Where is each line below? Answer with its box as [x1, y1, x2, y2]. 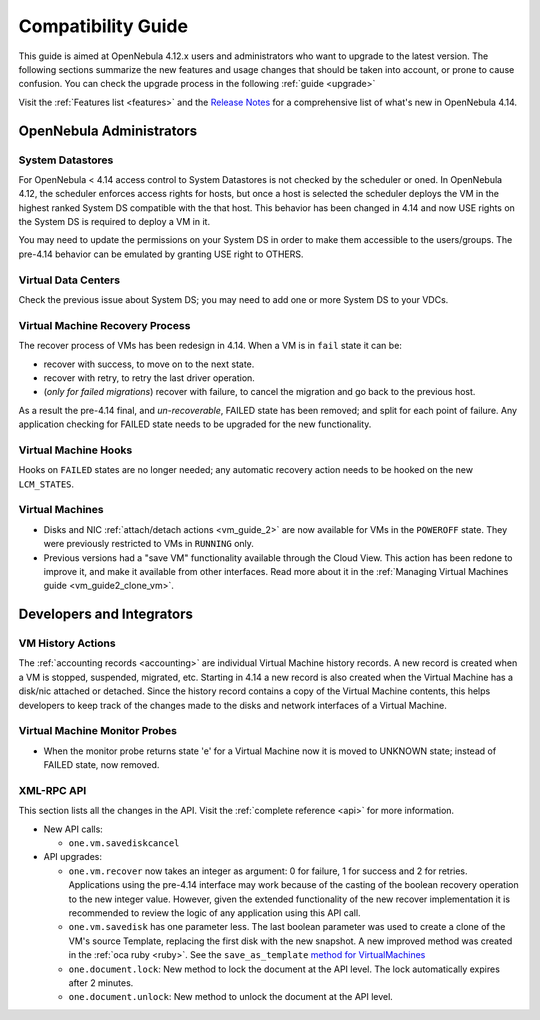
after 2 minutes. [68, 976, 134, 989]
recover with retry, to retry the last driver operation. [43, 371, 255, 384]
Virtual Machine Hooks [18, 443, 133, 457]
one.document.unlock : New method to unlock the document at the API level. [68, 991, 394, 1003]
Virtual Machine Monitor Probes [18, 724, 177, 738]
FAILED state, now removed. [43, 759, 160, 771]
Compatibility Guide [18, 15, 189, 37]
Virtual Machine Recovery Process [18, 318, 191, 332]
